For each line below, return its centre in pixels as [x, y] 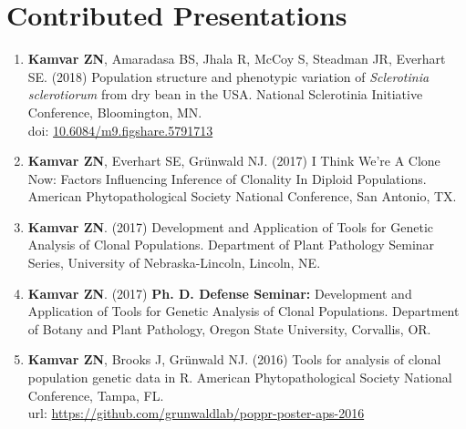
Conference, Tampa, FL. [96, 395]
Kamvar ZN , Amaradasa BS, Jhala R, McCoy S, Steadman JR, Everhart [237, 59]
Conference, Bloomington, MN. [115, 112]
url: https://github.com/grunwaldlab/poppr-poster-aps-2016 [196, 413]
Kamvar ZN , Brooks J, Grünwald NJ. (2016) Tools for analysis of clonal [234, 359]
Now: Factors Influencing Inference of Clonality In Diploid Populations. [227, 178]
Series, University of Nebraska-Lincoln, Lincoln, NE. [174, 263]
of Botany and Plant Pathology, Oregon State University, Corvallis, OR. [229, 328]
